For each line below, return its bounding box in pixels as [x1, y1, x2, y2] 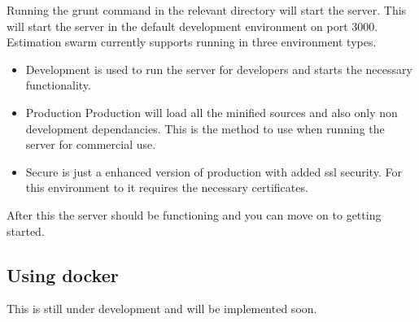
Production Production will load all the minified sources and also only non [25, 103, 398, 120]
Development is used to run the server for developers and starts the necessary [25, 60, 412, 77]
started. [7, 222, 45, 239]
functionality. [25, 76, 91, 94]
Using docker [7, 262, 119, 287]
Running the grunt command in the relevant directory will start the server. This [7, 2, 407, 18]
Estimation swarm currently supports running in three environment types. [7, 33, 377, 50]
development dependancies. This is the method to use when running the [25, 120, 385, 137]
